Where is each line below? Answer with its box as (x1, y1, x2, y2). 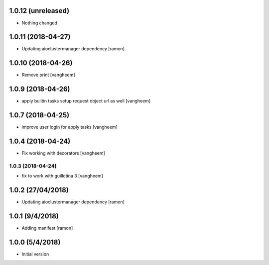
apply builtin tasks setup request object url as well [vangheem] (21, 98, 151, 104)
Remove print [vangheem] (21, 72, 75, 78)
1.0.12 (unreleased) (9, 6, 70, 15)
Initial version (21, 251, 49, 257)
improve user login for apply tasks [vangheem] (21, 124, 118, 130)
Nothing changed (21, 20, 57, 26)
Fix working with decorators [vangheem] (21, 150, 106, 156)
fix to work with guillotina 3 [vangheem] (21, 173, 103, 179)
